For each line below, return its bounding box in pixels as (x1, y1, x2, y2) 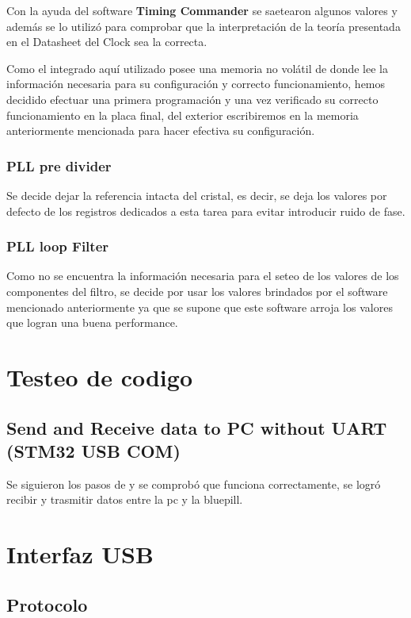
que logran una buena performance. (6, 314, 178, 331)
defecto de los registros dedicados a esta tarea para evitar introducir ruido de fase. (6, 202, 405, 219)
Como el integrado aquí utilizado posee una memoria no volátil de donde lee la (6, 59, 388, 76)
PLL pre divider (6, 155, 112, 175)
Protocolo (6, 592, 88, 616)
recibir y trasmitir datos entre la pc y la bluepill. (6, 491, 243, 508)
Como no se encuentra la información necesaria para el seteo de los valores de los (6, 267, 399, 284)
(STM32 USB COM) (6, 438, 181, 463)
